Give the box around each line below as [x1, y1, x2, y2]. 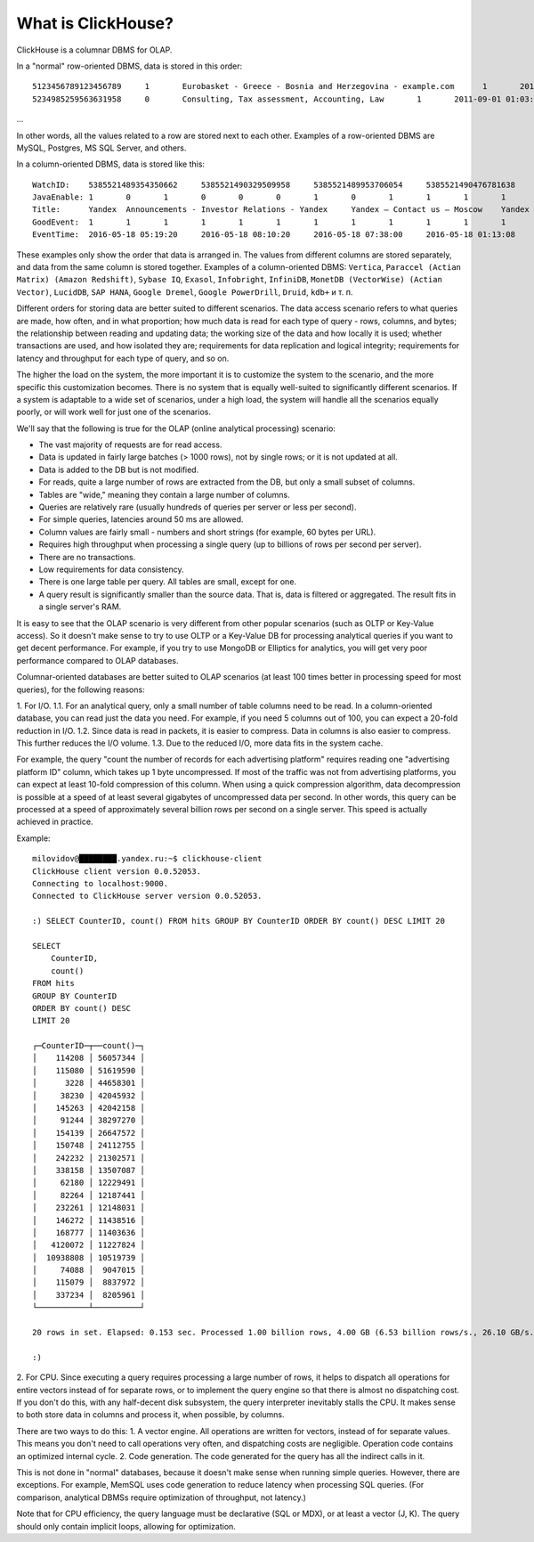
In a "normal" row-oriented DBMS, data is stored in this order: [16, 61, 243, 71]
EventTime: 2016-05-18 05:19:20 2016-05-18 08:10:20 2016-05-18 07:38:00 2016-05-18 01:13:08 [32, 230, 516, 240]
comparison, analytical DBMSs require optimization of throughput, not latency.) [16, 1492, 307, 1503]
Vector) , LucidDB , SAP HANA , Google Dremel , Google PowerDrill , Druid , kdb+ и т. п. [16, 286, 353, 298]
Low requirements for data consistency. [38, 564, 184, 575]
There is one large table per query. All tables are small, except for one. [38, 576, 297, 587]
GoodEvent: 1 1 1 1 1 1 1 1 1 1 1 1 [32, 216, 506, 227]
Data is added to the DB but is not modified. [38, 464, 199, 475]
